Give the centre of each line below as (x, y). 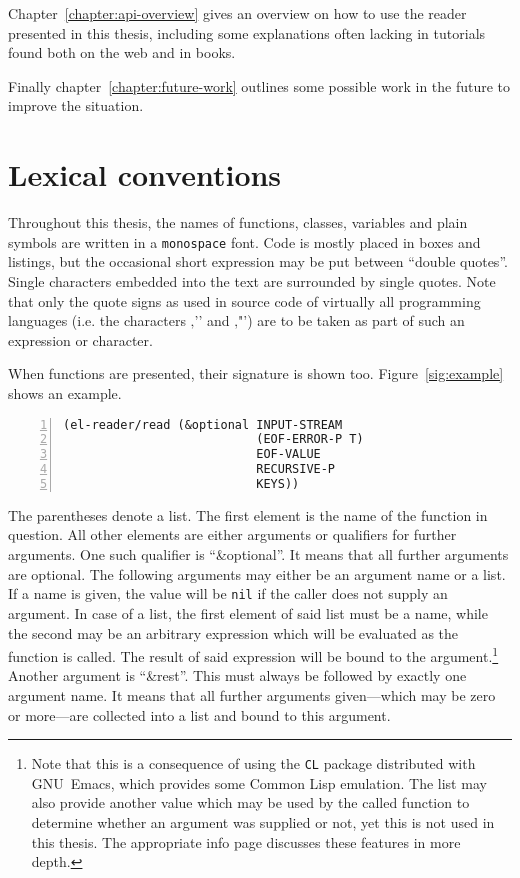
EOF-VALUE (288, 454)
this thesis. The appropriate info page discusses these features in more (246, 841)
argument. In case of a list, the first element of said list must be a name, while (248, 612)
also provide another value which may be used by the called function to (250, 802)
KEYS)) (278, 484)
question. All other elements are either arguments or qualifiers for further (232, 534)
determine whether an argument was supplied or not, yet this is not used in (263, 821)
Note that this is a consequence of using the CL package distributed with (253, 763)
